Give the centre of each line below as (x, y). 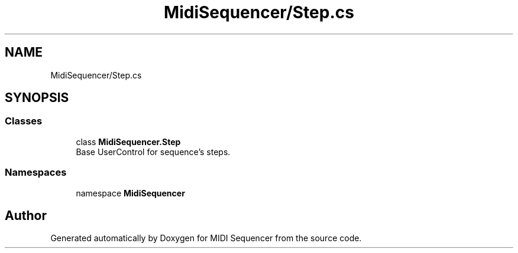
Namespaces (36, 172)
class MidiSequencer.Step (128, 142)
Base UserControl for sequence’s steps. (153, 152)
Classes (24, 121)
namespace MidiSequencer (130, 193)
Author (26, 215)
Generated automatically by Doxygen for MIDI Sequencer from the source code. (206, 238)
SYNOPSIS (37, 98)
